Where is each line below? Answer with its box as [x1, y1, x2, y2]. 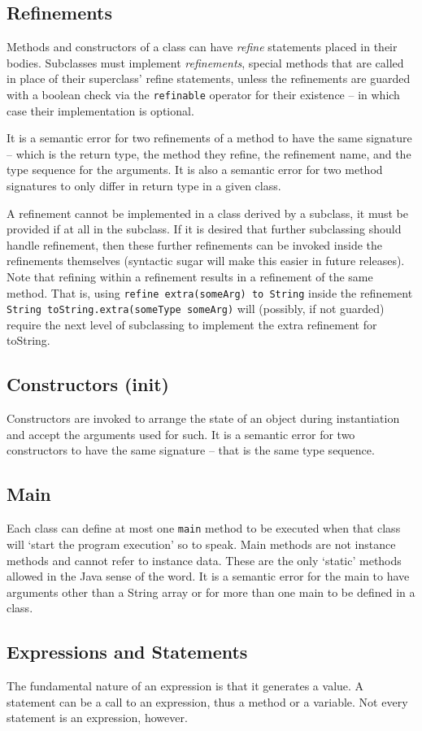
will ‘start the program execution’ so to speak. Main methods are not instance [7, 535, 396, 552]
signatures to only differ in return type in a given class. [7, 177, 281, 194]
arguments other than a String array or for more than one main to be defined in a [7, 583, 415, 600]
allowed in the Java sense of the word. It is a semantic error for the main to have [7, 568, 410, 585]
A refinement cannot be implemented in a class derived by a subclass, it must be [7, 204, 408, 221]
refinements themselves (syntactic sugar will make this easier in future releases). [7, 252, 405, 269]
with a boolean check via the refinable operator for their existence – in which [7, 85, 400, 102]
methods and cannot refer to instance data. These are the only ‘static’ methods [7, 551, 402, 568]
